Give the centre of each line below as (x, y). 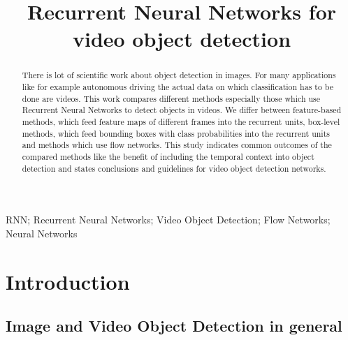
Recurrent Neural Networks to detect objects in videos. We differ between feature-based (182, 110)
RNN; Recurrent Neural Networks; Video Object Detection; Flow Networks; (168, 220)
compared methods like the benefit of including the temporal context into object (168, 156)
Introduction (68, 281)
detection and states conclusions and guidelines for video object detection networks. (174, 168)
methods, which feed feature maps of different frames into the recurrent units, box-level (181, 121)
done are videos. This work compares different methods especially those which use (171, 98)
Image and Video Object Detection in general (174, 326)
